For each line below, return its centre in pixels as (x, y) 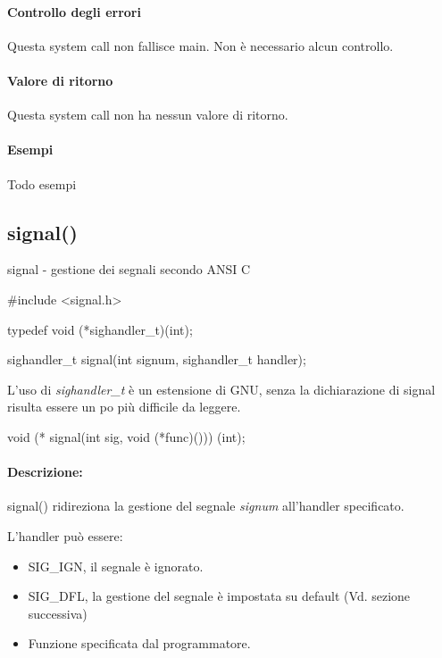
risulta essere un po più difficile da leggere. (124, 407)
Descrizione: (45, 472)
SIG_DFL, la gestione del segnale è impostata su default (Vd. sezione (219, 596)
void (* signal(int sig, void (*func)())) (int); (126, 436)
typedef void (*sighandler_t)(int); (100, 329)
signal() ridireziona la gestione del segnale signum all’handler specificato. (206, 506)
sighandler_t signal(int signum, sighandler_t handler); (157, 359)
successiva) (58, 613)
